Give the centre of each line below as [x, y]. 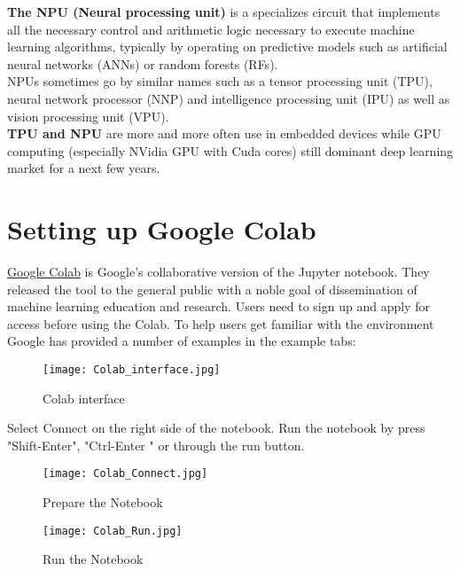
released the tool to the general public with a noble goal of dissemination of [212, 289]
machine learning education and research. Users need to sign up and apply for [218, 306]
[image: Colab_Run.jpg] [113, 531]
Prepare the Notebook [103, 502]
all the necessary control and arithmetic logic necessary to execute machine [211, 29]
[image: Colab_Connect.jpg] [125, 474]
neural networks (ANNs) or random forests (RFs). [143, 63]
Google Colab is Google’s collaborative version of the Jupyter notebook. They [218, 272]
